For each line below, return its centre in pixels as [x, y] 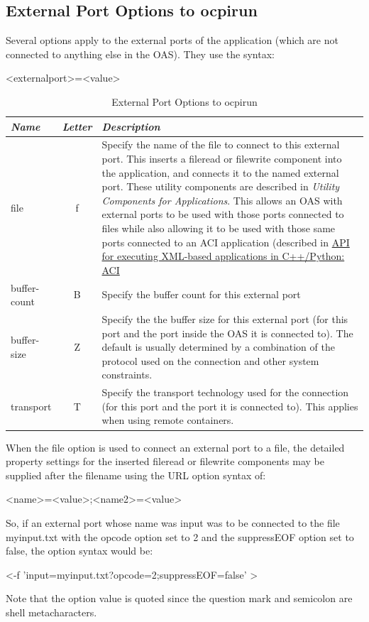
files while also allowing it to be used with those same [219, 228]
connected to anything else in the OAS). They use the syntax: [140, 54]
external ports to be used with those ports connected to [223, 214]
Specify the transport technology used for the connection [225, 392]
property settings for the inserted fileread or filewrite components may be [165, 461]
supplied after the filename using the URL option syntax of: [136, 475]
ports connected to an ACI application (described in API [226, 242]
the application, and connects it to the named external [220, 172]
